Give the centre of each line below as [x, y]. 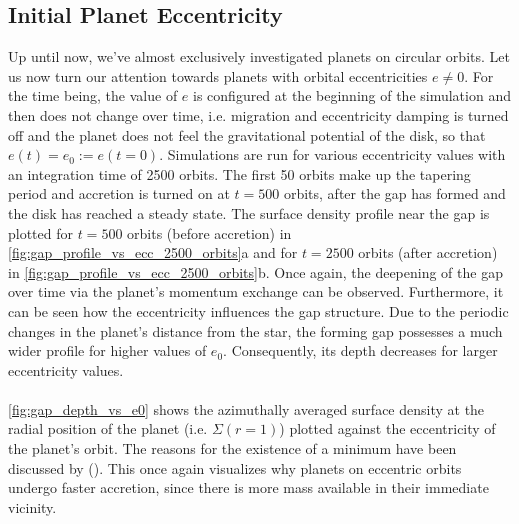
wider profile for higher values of [107, 350]
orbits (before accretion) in [209, 232]
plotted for [41, 232]
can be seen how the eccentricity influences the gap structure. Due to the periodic [258, 310]
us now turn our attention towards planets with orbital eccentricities [218, 75]
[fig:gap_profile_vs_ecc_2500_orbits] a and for [153, 252]
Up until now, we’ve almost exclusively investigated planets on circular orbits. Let [259, 56]
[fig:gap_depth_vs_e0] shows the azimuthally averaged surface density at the [246, 408]
